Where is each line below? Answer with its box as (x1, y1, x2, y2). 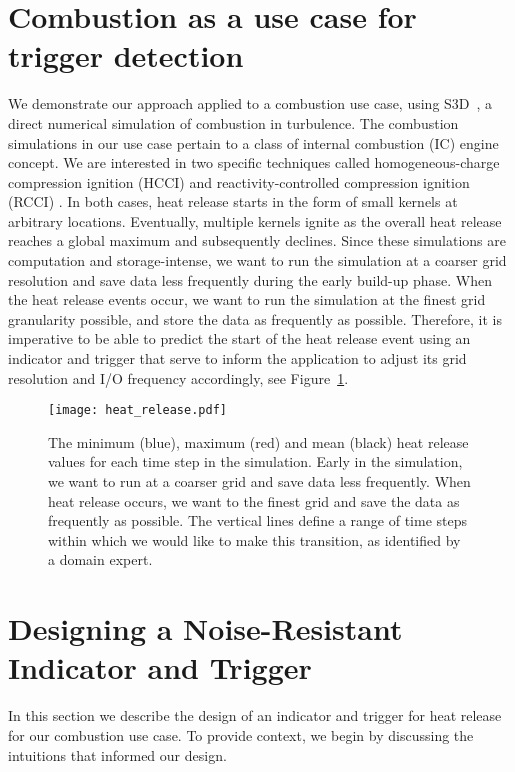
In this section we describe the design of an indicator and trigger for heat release (8, 705, 502, 726)
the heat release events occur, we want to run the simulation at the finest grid (8, 289, 486, 310)
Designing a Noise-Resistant (8, 608, 403, 649)
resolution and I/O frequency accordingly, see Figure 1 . (8, 367, 349, 388)
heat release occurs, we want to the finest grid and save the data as (48, 490, 460, 511)
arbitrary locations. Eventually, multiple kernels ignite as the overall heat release (8, 210, 502, 231)
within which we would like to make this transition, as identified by (48, 529, 461, 550)
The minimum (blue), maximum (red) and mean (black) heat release (48, 431, 469, 452)
